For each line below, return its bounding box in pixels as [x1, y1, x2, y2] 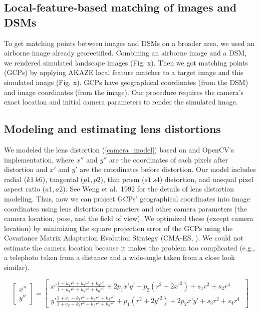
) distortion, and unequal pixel [159, 173, 253, 184]
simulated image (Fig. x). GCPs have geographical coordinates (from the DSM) [4, 76, 248, 87]
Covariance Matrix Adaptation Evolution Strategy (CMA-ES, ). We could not [4, 232, 243, 243]
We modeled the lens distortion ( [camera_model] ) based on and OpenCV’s [4, 144, 234, 154]
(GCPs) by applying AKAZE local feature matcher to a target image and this [4, 67, 243, 77]
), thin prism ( [100, 173, 145, 184]
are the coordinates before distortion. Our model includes [80, 164, 256, 174]
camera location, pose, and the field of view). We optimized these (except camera [4, 213, 253, 223]
